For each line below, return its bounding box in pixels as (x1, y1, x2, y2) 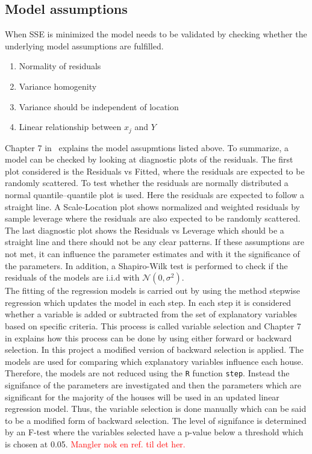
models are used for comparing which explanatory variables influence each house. (5, 355, 304, 367)
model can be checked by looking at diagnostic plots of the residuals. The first (5, 153, 293, 166)
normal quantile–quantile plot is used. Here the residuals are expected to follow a (5, 188, 305, 201)
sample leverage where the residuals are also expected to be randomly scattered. (5, 212, 301, 225)
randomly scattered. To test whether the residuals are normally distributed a (5, 176, 289, 189)
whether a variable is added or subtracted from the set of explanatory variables (5, 308, 298, 320)
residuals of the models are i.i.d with (5, 271, 140, 284)
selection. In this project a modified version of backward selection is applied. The (5, 343, 304, 356)
